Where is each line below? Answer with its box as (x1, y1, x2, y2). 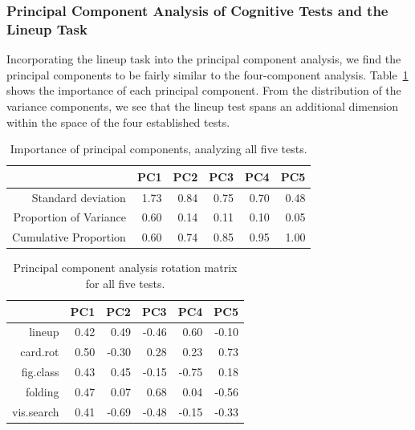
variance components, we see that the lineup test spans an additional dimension (6, 97, 399, 114)
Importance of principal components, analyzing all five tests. (10, 140, 307, 157)
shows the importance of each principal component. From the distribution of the (6, 82, 401, 99)
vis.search (12, 403, 59, 420)
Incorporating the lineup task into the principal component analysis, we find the (6, 51, 401, 67)
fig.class (21, 363, 59, 380)
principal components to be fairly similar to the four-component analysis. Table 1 (6, 66, 409, 83)
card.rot (20, 343, 59, 360)
